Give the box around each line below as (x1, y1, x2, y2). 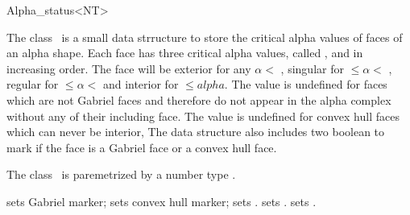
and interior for (102, 76, 179, 93)
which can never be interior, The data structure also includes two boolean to (6, 123, 385, 140)
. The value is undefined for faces (224, 76, 387, 93)
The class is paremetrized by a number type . (6, 166, 236, 183)
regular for (6, 76, 59, 93)
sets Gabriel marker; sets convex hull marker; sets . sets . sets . (6, 192, 317, 209)
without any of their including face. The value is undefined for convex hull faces (6, 107, 400, 124)
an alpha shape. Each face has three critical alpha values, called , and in (6, 44, 363, 61)
